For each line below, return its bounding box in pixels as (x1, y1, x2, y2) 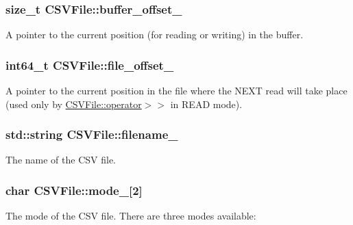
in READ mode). (170, 96, 243, 111)
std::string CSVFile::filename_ (5, 126, 178, 143)
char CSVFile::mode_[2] (5, 181, 143, 198)
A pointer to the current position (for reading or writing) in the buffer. (5, 27, 304, 42)
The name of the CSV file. (5, 153, 116, 167)
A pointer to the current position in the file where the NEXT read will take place (5, 83, 348, 98)
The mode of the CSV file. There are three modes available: (5, 209, 256, 223)
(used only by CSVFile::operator (5, 96, 142, 111)
